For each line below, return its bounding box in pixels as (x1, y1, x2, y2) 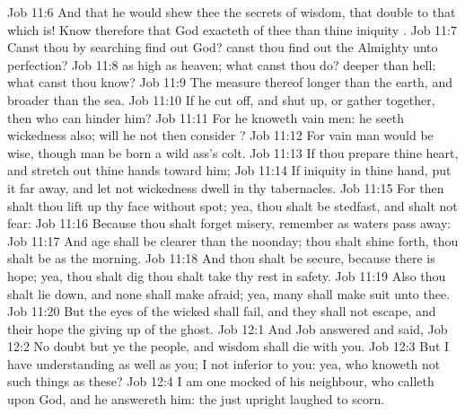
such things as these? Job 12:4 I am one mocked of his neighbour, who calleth (7, 372, 434, 391)
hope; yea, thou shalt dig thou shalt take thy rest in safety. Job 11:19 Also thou (7, 266, 446, 285)
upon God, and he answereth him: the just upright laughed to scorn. (7, 390, 385, 409)
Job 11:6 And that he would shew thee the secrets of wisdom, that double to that (7, 3, 456, 21)
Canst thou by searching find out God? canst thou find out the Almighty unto (7, 38, 438, 57)
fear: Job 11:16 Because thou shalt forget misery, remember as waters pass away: (7, 214, 452, 233)
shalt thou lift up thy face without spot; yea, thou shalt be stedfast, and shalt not (7, 196, 458, 215)
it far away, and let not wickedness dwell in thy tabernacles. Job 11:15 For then (7, 178, 444, 197)
